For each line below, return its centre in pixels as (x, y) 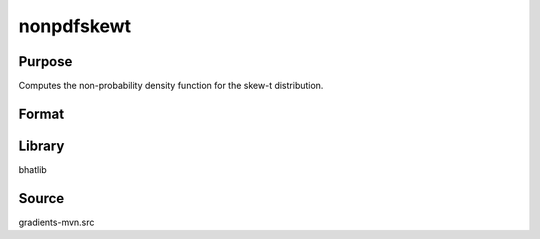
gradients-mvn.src (56, 222)
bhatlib (32, 169)
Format (41, 113)
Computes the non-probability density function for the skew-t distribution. (171, 86)
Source (41, 198)
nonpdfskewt (75, 26)
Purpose (45, 61)
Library (41, 145)
